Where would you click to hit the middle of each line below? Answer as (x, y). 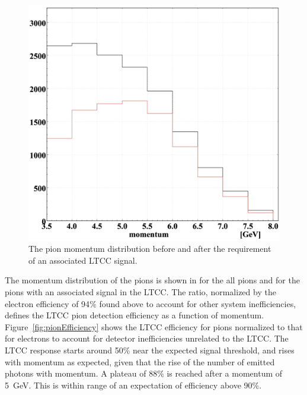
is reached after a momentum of (225, 373)
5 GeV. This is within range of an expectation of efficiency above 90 (129, 385)
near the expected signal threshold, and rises (214, 350)
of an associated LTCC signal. (83, 260)
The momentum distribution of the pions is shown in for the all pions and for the (152, 280)
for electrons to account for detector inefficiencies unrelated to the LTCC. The (147, 338)
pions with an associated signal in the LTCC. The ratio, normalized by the (140, 292)
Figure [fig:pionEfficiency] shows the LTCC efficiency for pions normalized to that (154, 326)
